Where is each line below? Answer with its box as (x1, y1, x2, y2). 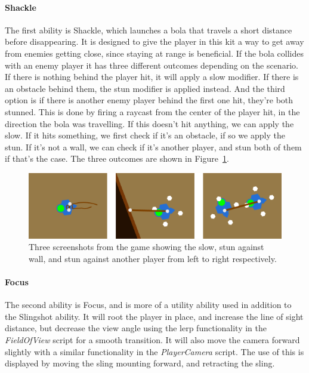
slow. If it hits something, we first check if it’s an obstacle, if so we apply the (5, 129, 285, 141)
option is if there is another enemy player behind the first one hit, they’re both (5, 94, 293, 106)
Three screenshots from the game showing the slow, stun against (29, 241, 264, 253)
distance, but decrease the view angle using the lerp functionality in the (5, 322, 267, 334)
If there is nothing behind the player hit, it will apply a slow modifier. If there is (5, 70, 299, 83)
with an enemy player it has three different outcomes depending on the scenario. (5, 58, 298, 71)
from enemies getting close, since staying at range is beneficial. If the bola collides (5, 47, 304, 59)
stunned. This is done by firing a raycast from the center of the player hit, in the (5, 105, 300, 118)
